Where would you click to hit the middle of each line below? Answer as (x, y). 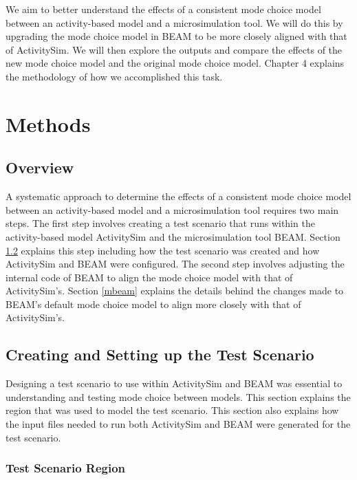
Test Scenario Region (66, 468)
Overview (40, 167)
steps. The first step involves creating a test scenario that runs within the (160, 223)
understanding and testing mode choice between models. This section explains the (178, 396)
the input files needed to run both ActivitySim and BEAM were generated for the (178, 424)
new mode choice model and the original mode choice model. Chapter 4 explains (175, 63)
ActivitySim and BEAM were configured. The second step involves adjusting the (175, 264)
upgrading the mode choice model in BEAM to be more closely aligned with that (176, 36)
